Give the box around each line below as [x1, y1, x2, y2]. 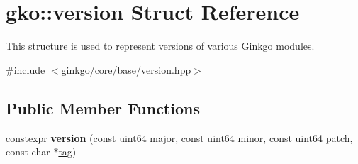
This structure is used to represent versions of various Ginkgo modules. [6, 38, 315, 53]
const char [6, 144, 50, 159]
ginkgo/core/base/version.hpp [61, 62, 191, 77]
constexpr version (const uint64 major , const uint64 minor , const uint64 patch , [6, 130, 353, 145]
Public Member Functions [6, 97, 200, 119]
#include [6, 62, 45, 77]
